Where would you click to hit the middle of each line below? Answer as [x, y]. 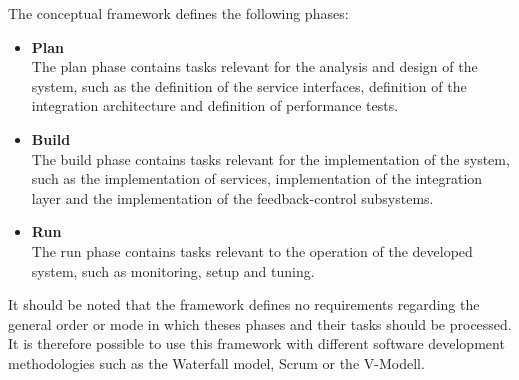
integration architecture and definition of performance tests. [215, 105]
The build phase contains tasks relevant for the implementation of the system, [270, 158]
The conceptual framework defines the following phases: [178, 13]
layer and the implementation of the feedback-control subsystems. [232, 197]
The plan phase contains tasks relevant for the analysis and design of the [254, 66]
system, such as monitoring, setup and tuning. [173, 270]
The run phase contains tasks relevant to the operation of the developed [252, 250]
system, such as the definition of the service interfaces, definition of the [249, 85]
